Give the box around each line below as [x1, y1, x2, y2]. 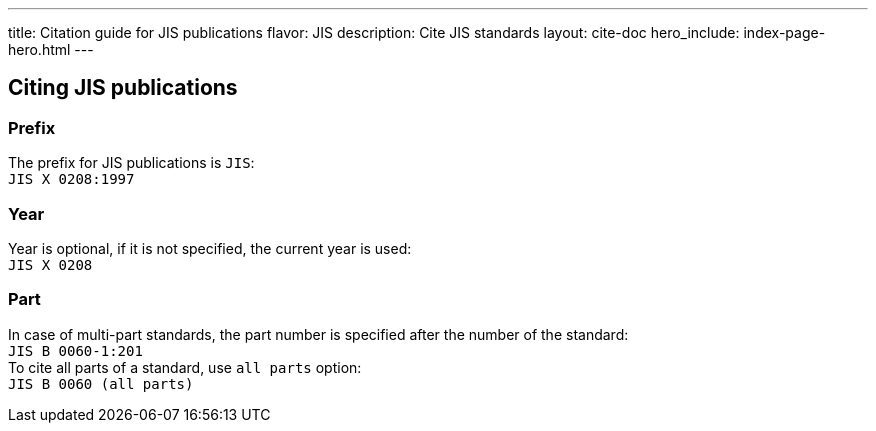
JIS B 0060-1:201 [8, 342, 143, 359]
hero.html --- [8, 41, 94, 58]
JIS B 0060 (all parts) [8, 375, 194, 392]
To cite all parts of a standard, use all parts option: [8, 358, 362, 376]
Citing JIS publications [8, 75, 238, 101]
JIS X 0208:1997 [8, 171, 135, 188]
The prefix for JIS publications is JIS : [8, 154, 255, 172]
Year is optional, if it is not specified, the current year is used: [8, 239, 412, 257]
